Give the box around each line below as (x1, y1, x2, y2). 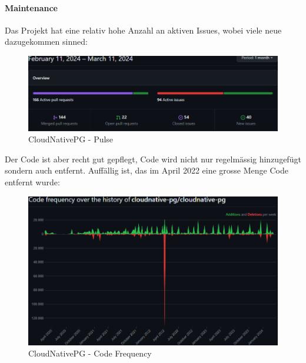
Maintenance (5, 1, 58, 14)
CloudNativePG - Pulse (28, 133, 114, 145)
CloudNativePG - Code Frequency (28, 347, 152, 359)
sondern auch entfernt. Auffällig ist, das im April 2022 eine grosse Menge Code (5, 164, 288, 176)
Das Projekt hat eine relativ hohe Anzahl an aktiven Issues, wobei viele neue (5, 24, 282, 36)
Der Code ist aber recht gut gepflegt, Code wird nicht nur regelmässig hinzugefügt (5, 152, 301, 165)
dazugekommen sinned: (5, 35, 88, 48)
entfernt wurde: (5, 175, 60, 188)
